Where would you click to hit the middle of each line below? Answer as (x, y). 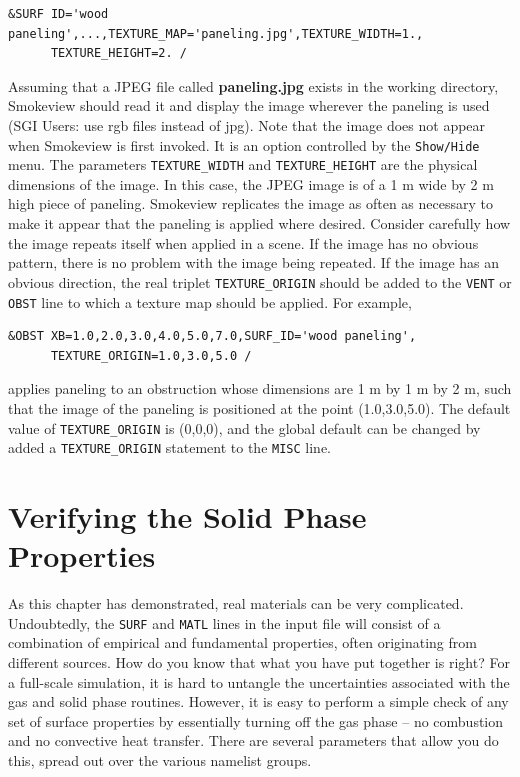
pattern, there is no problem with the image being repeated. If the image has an (254, 262)
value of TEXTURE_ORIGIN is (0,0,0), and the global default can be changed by (244, 427)
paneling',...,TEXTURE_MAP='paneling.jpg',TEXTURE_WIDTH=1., (216, 33)
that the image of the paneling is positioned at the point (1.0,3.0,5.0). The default (259, 407)
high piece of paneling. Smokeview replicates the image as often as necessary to (250, 203)
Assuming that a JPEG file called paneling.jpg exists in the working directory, (253, 85)
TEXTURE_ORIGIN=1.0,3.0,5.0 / (151, 355)
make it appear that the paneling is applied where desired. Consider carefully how (259, 223)
